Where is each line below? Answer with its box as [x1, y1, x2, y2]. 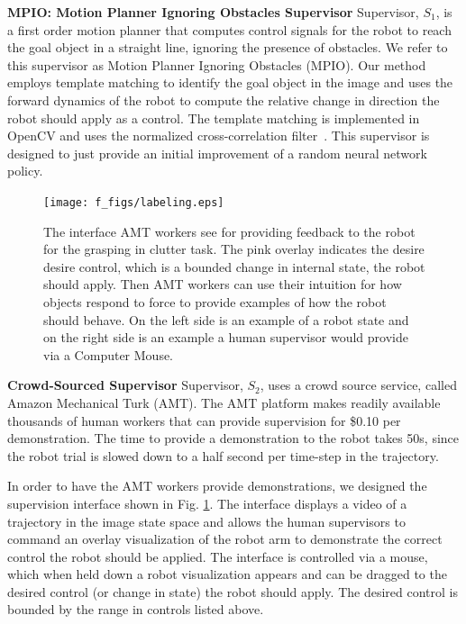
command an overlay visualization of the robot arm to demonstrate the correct [7, 529, 443, 548]
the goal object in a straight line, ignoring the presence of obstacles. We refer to [7, 38, 448, 57]
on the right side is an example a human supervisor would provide [43, 328, 408, 347]
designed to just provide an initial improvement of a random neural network [7, 143, 427, 162]
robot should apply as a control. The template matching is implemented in [7, 108, 420, 127]
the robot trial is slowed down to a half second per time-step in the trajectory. [7, 446, 439, 465]
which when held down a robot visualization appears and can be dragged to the [7, 565, 447, 583]
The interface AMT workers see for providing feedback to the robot [43, 222, 416, 240]
